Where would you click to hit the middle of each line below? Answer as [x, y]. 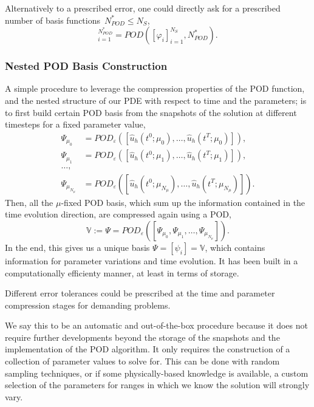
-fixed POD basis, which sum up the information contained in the [183, 202]
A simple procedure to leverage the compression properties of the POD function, [155, 88]
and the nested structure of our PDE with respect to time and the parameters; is [156, 100]
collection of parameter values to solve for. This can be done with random [142, 361]
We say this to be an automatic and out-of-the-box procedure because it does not [156, 325]
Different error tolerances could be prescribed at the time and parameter [140, 293]
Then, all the [29, 202]
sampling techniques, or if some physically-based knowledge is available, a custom [157, 373]
